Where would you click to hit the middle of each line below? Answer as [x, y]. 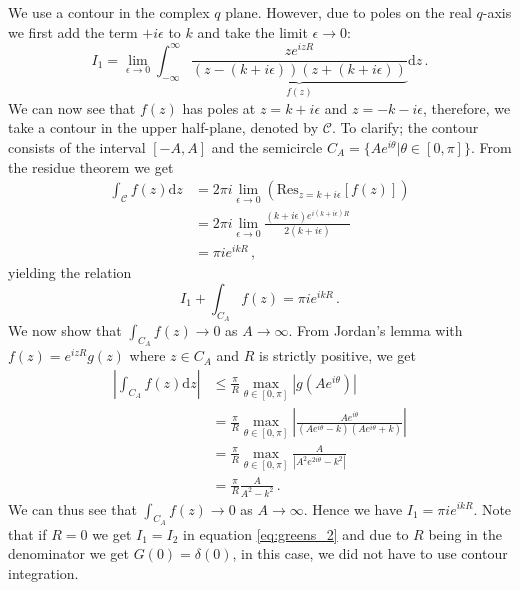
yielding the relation [70, 272]
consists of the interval [77, 146]
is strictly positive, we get [337, 355]
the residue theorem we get [91, 166]
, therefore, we [467, 107]
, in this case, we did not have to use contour [370, 553]
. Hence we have [353, 508]
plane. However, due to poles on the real [348, 12]
